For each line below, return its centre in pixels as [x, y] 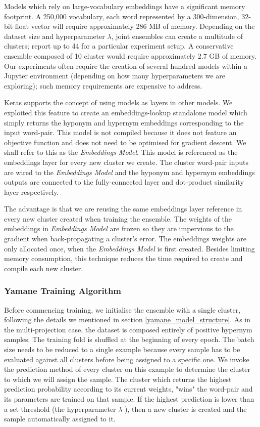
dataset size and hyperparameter [55, 36]
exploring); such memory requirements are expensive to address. [103, 85]
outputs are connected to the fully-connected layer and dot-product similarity [124, 182]
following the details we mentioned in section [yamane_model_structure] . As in [127, 319]
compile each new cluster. [44, 268]
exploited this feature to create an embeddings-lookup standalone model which [126, 112]
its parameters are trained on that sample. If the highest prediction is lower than [129, 399]
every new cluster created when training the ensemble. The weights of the [118, 218]
